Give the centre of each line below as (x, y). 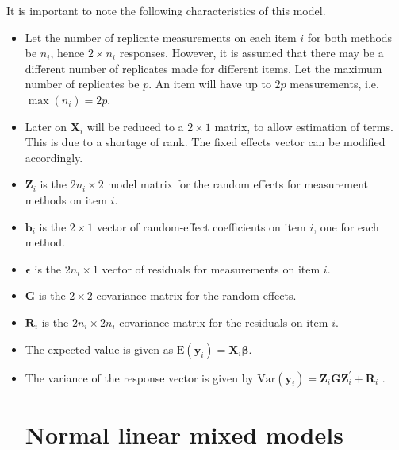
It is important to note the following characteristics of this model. (166, 10)
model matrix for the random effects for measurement (238, 184)
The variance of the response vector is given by (139, 377)
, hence (67, 53)
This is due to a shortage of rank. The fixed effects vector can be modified (205, 142)
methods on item (66, 199)
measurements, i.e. (334, 84)
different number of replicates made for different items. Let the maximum (203, 68)
